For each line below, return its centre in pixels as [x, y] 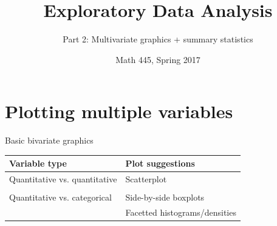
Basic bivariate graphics [49, 140]
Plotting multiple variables [119, 111]
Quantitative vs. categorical [60, 197]
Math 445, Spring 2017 [158, 59]
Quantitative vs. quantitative [63, 179]
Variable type [38, 163]
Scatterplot [146, 179]
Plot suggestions [160, 163]
